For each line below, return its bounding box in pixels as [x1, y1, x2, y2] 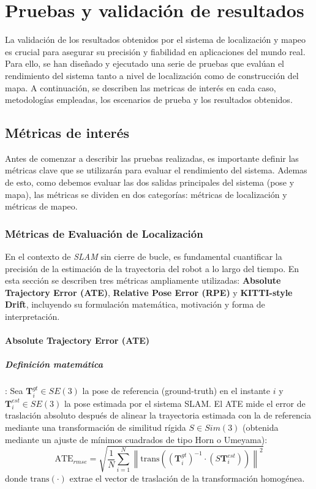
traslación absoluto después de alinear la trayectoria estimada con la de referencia [5, 409, 311, 422]
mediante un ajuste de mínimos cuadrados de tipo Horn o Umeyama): [5, 433, 268, 445]
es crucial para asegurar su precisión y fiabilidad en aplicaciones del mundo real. [5, 45, 306, 58]
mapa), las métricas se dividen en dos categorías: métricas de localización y [5, 188, 287, 200]
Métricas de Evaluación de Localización [5, 226, 203, 241]
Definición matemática [5, 358, 103, 371]
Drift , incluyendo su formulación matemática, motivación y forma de [5, 298, 265, 311]
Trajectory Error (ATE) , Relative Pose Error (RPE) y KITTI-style [5, 286, 293, 298]
